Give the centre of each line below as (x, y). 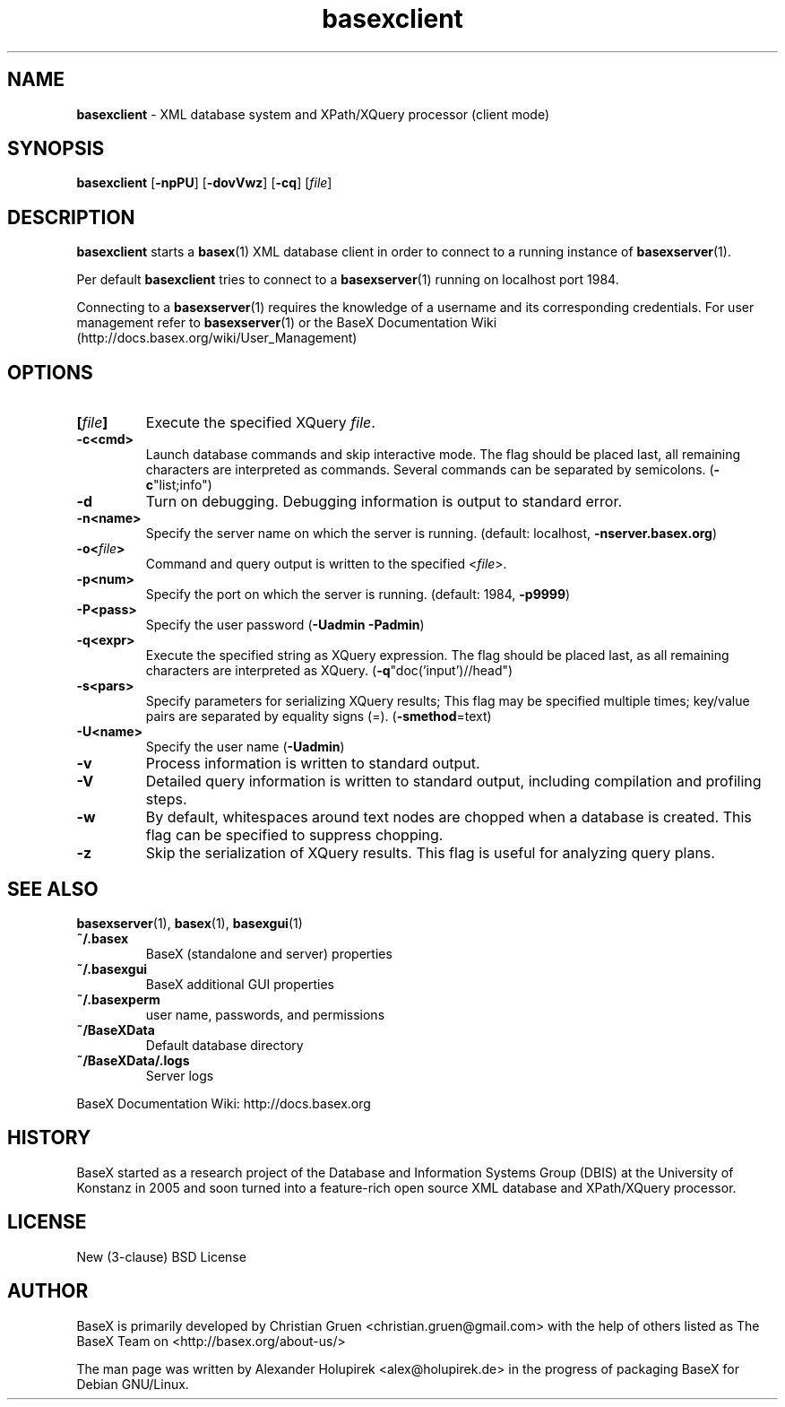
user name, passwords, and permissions (265, 1014)
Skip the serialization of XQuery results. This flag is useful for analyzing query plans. (430, 853)
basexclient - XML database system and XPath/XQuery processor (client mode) (313, 114)
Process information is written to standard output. (313, 764)
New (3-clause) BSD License (161, 1256)
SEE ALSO (53, 889)
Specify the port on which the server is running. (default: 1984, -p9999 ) (358, 595)
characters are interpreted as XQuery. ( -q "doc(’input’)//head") (329, 671)
